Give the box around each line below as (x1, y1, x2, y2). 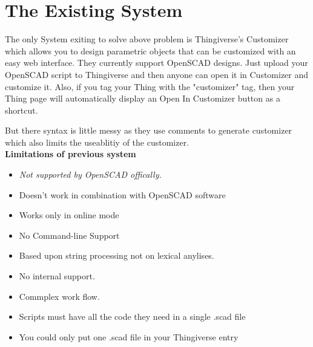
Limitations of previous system (5, 148, 136, 160)
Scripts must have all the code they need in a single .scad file (19, 310, 246, 323)
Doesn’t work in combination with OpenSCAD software (19, 188, 226, 201)
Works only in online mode (19, 209, 119, 221)
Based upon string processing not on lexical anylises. (19, 249, 214, 262)
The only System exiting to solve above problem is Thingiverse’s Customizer (5, 33, 289, 45)
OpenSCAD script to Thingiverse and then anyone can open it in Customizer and (5, 68, 309, 80)
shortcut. (5, 103, 38, 116)
